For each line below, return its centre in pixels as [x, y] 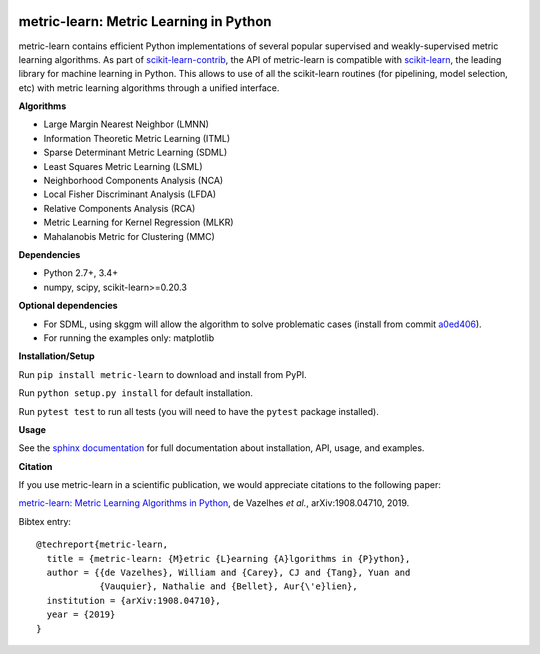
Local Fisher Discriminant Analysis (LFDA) [130, 194]
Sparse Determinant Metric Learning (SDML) [135, 152]
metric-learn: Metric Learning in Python [145, 21]
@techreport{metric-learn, [102, 544]
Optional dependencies [68, 306]
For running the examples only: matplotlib [129, 337]
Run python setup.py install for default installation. [136, 393]
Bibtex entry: [45, 521]
